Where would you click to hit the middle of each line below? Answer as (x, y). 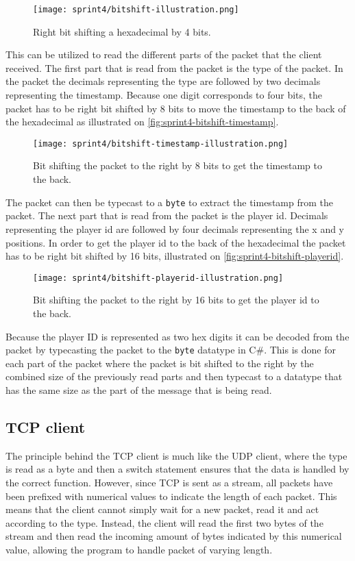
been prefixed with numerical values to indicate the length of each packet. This (171, 496)
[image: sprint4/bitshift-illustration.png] (136, 10)
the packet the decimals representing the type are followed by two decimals (163, 81)
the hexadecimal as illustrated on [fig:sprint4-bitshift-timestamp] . (142, 122)
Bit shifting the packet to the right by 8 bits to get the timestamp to (177, 165)
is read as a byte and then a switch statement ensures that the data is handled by (177, 469)
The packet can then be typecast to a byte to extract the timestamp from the (169, 202)
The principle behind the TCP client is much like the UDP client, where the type (176, 455)
